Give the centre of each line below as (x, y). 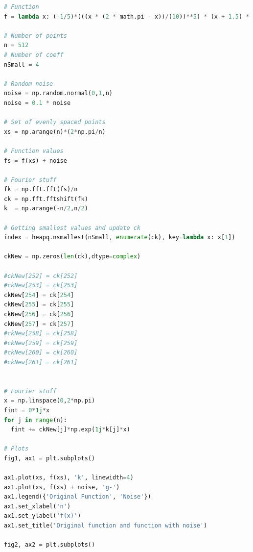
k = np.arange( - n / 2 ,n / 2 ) (46, 209)
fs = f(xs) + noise (35, 161)
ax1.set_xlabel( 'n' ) (37, 506)
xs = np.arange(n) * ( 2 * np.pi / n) (55, 132)
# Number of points (35, 36)
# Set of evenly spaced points (55, 122)
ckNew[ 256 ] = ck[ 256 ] (39, 314)
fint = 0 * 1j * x (27, 410)
